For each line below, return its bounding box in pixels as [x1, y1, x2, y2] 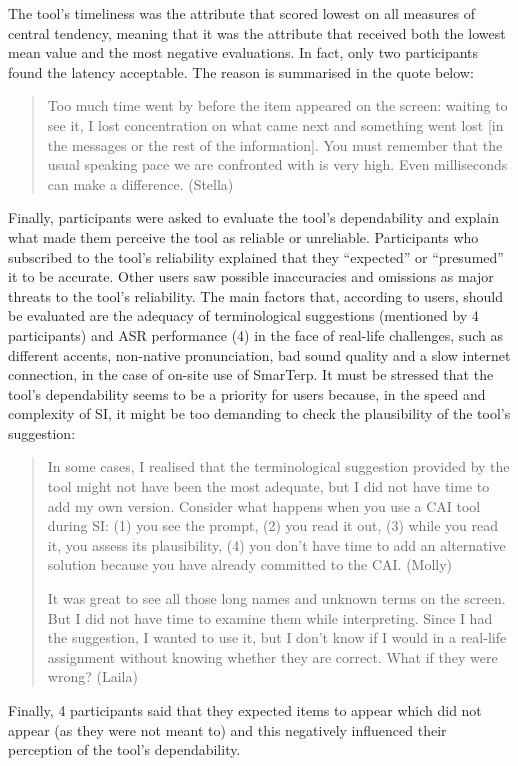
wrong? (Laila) [47, 666, 138, 687]
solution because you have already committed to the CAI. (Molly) [47, 554, 453, 575]
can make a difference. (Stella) [47, 173, 234, 194]
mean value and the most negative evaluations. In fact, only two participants [8, 42, 479, 63]
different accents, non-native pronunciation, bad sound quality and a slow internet [8, 344, 511, 365]
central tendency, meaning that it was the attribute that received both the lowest [8, 22, 506, 43]
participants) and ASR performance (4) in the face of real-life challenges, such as [8, 324, 503, 345]
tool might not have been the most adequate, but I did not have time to [47, 476, 490, 497]
